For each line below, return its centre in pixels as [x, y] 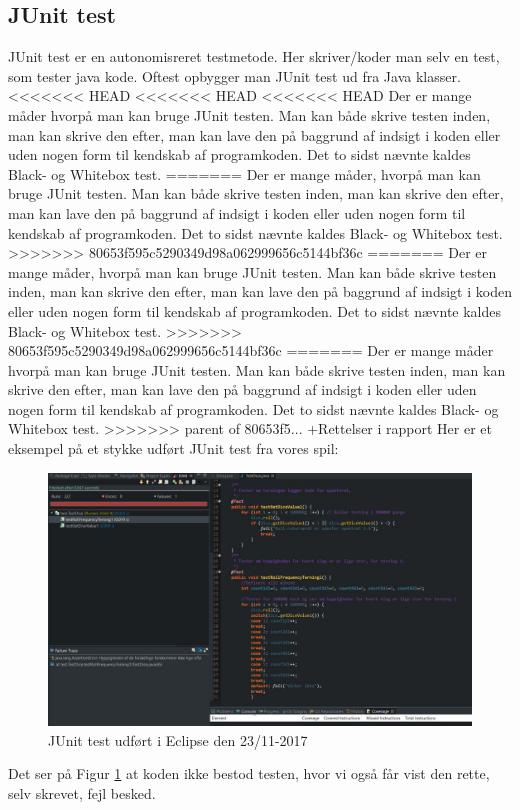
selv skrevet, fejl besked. [82, 792]
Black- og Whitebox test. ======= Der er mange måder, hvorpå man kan [244, 173]
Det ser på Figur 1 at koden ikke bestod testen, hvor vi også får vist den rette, [249, 773]
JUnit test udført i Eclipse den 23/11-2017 [178, 739]
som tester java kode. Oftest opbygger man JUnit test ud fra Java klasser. [234, 75]
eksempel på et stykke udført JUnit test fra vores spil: [173, 448]
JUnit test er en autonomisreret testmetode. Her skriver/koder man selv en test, [254, 56]
